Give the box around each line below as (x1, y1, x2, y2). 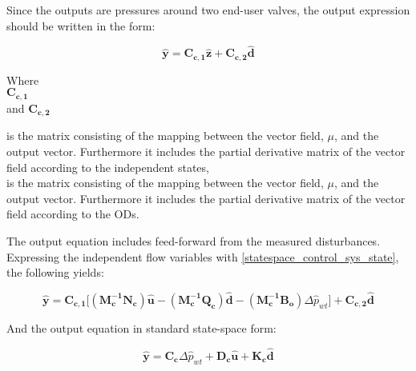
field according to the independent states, (6, 158, 209, 175)
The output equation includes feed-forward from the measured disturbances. (6, 232, 381, 249)
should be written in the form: (6, 17, 155, 34)
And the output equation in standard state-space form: (6, 319, 277, 336)
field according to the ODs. (6, 205, 139, 222)
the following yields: (6, 264, 104, 281)
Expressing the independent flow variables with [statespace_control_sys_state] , (6, 248, 399, 265)
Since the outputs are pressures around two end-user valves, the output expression (6, 2, 410, 18)
